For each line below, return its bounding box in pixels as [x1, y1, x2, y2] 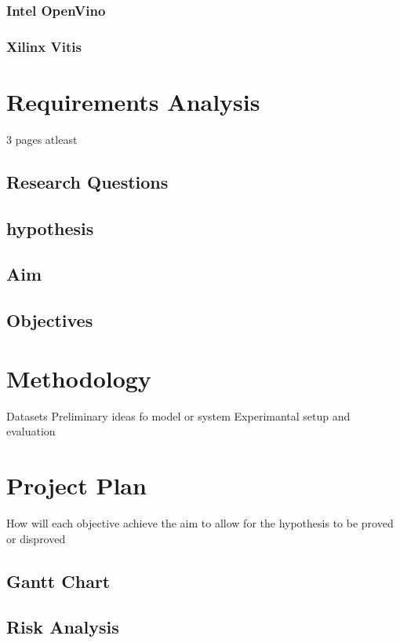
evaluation [6, 423, 56, 439]
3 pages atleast [6, 130, 78, 147]
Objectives [6, 308, 93, 333]
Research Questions [6, 169, 169, 193]
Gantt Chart [6, 568, 111, 593]
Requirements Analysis [6, 85, 260, 117]
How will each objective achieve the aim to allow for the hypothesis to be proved [6, 514, 394, 531]
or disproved [6, 530, 66, 546]
